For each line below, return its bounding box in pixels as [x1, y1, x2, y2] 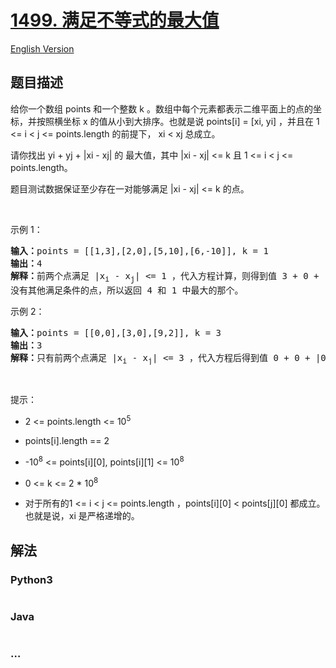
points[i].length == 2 [24, 435, 110, 446]
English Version [10, 42, 75, 55]
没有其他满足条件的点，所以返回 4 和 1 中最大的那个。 [10, 284, 244, 296]
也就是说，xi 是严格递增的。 [24, 510, 140, 522]
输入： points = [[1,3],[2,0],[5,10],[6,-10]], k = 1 [10, 245, 269, 256]
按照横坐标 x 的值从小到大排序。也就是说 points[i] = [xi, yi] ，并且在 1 [36, 115, 320, 127]
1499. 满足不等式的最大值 [10, 9, 220, 32]
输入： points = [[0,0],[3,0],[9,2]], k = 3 [10, 327, 222, 338]
